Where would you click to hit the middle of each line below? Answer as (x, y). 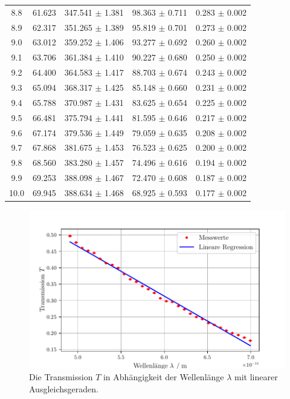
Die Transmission (61, 377)
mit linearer (256, 377)
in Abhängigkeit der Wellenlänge (163, 377)
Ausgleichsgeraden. (64, 388)
